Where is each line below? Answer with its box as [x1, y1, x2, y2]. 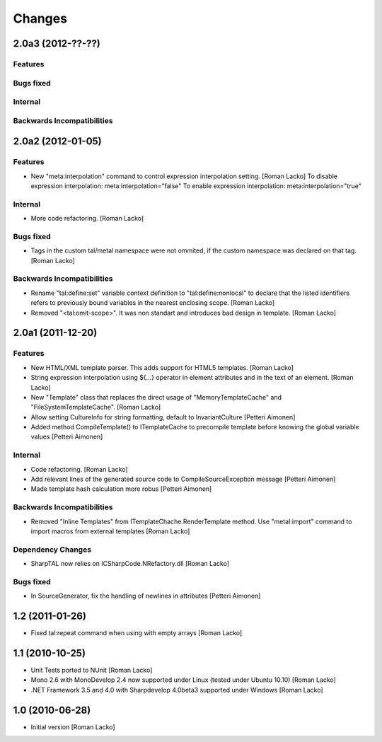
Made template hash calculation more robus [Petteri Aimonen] [30, 485, 212, 493]
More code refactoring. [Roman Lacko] [30, 214, 144, 223]
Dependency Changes [13, 545, 92, 555]
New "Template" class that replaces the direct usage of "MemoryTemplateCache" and [30, 393, 282, 401]
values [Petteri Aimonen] [30, 432, 103, 441]
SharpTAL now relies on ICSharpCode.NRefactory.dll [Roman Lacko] [30, 560, 230, 568]
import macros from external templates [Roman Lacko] [30, 527, 190, 535]
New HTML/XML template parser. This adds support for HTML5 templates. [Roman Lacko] [30, 363, 294, 371]
